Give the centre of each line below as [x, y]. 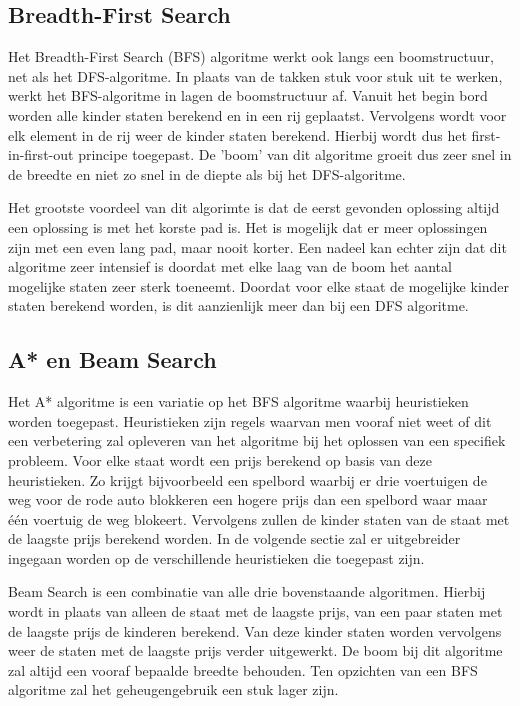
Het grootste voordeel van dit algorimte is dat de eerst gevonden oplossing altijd [254, 207]
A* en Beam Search [112, 359]
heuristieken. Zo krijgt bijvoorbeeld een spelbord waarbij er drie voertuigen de [247, 479]
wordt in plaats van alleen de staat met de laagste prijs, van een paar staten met [255, 611]
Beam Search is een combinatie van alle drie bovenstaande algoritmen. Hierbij [247, 591]
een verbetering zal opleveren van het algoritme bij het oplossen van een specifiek [257, 440]
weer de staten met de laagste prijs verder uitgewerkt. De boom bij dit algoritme [255, 650]
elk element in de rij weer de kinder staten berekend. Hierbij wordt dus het [237, 134]
